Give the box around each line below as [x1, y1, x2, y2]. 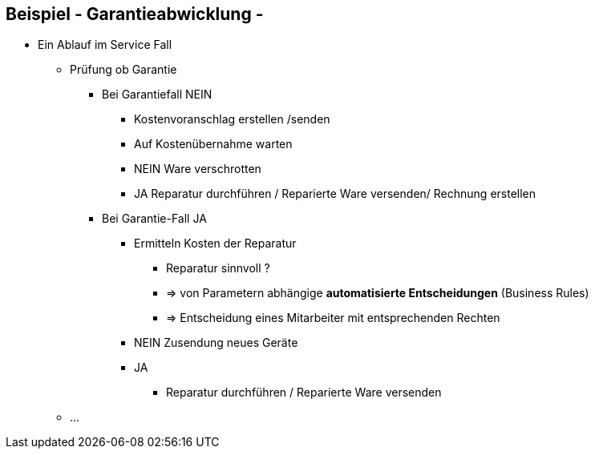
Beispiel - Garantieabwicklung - [6, 4, 264, 24]
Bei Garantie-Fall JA [102, 211, 207, 226]
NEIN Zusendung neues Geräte [134, 336, 298, 350]
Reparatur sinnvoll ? [166, 261, 270, 276]
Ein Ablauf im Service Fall [38, 38, 172, 52]
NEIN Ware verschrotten [134, 162, 261, 176]
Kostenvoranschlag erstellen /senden [134, 112, 330, 127]
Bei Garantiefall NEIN [102, 87, 212, 102]
